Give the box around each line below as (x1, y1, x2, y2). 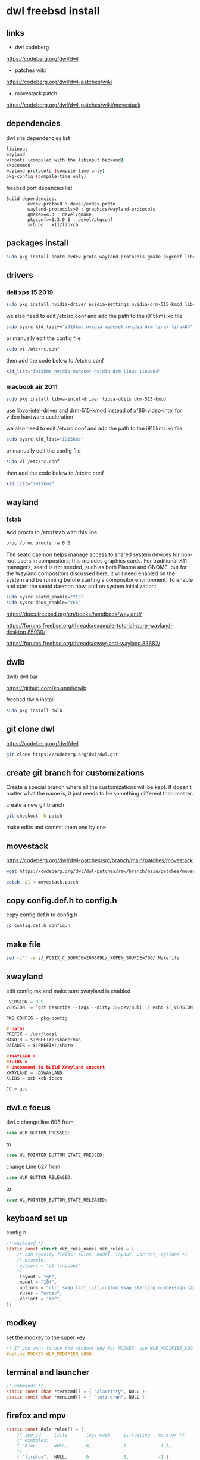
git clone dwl (6, 724, 55, 734)
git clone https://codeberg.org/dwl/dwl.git (6, 751, 118, 757)
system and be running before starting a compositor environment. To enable (6, 576, 193, 584)
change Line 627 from (6, 1163, 61, 1170)
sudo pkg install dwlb (6, 707, 62, 713)
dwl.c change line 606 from (6, 1118, 74, 1126)
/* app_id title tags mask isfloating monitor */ (17, 1432, 185, 1438)
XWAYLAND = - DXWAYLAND (6, 1070, 62, 1076)
